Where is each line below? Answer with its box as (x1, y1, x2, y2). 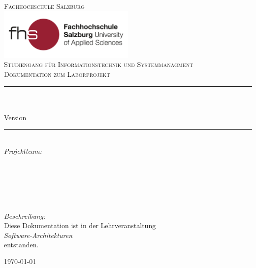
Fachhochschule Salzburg (4, 1, 85, 11)
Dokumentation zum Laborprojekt (4, 69, 110, 79)
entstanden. (4, 239, 39, 250)
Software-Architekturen (4, 230, 73, 240)
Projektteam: (4, 146, 42, 156)
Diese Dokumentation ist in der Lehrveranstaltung (4, 220, 156, 231)
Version (4, 112, 27, 122)
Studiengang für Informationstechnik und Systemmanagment (4, 59, 193, 69)
